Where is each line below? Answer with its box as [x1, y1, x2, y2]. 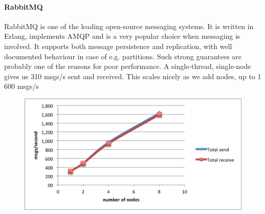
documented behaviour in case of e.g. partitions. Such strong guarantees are [4, 51, 242, 61]
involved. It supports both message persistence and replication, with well [4, 40, 232, 51]
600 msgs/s [4, 81, 39, 91]
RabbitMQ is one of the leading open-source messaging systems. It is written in [4, 20, 254, 31]
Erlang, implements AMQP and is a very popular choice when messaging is [4, 31, 240, 41]
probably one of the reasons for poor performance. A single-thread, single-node [4, 61, 251, 72]
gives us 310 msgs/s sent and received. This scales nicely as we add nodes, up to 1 [4, 70, 261, 81]
